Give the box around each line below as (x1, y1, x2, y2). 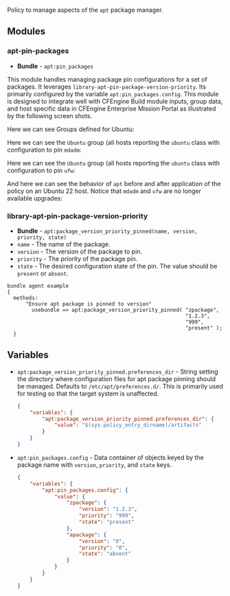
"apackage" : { (66, 531, 107, 538)
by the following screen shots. (7, 111, 93, 119)
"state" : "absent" (78, 551, 132, 558)
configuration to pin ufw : (7, 166, 76, 174)
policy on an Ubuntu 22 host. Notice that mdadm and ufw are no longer (7, 187, 201, 195)
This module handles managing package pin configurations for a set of (7, 75, 207, 83)
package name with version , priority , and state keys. (16, 460, 172, 469)
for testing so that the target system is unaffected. (16, 389, 159, 398)
